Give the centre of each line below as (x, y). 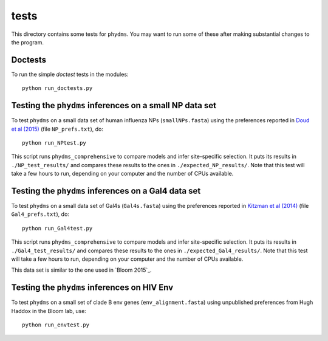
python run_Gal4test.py (57, 228)
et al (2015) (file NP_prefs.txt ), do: (57, 129)
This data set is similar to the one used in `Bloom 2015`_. (81, 270)
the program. (27, 42)
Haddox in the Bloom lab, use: (49, 311)
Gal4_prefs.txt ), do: (40, 214)
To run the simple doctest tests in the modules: (70, 74)
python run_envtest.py (56, 325)
